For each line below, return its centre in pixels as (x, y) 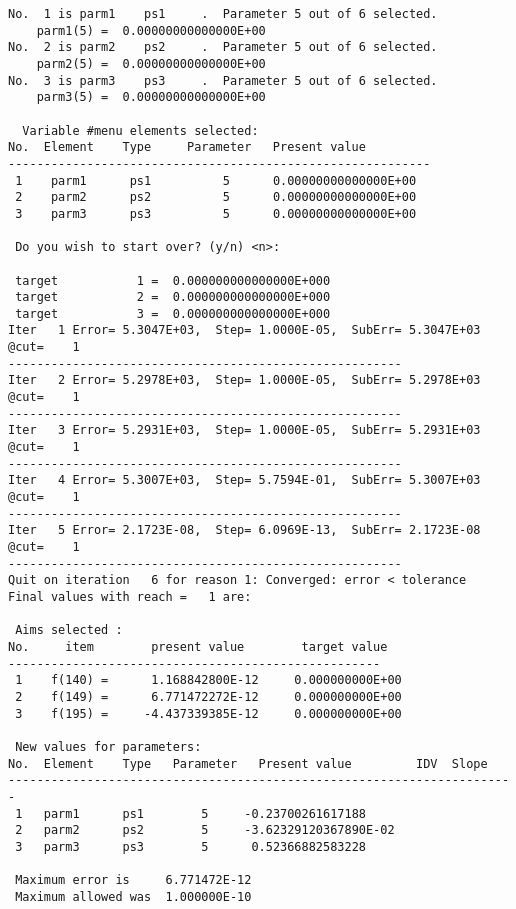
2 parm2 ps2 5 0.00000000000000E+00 (216, 197)
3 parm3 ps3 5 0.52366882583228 (190, 846)
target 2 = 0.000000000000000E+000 (173, 297)
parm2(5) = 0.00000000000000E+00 (151, 63)
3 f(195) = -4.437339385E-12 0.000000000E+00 (208, 713)
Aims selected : (69, 630)
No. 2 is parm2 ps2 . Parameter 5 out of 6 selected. (223, 47)
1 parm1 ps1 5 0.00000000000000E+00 (216, 180)
